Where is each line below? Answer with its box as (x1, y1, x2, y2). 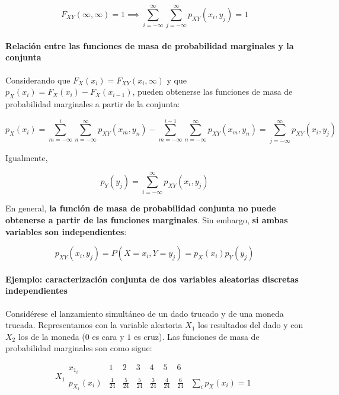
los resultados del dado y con (197, 319, 303, 331)
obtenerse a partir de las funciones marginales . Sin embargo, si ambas (5, 213, 288, 226)
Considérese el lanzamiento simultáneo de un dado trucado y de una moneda (5, 307, 284, 319)
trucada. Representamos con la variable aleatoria (5, 319, 183, 331)
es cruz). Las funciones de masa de (133, 330, 260, 342)
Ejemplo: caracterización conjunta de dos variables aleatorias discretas (5, 272, 299, 285)
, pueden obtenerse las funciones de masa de (132, 85, 293, 98)
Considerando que (5, 73, 71, 86)
